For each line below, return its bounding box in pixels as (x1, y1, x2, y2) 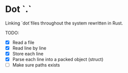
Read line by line (12, 45, 46, 51)
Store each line (12, 51, 44, 57)
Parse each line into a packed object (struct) (12, 56, 104, 62)
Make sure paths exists (12, 62, 60, 68)
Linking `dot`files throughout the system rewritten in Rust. (5, 20, 124, 26)
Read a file (12, 39, 35, 45)
